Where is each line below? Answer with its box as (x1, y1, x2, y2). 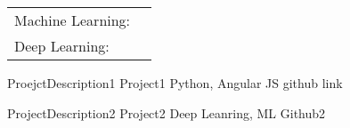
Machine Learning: (14, 10, 131, 30)
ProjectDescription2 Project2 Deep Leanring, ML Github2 (7, 103, 326, 122)
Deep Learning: (14, 36, 110, 56)
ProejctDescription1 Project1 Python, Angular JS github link (7, 74, 343, 92)
